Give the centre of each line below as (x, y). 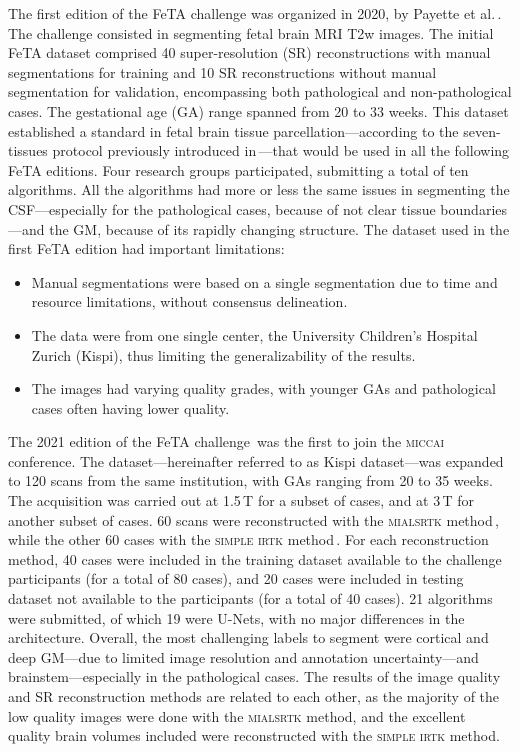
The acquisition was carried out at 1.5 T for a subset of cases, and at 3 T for (241, 500)
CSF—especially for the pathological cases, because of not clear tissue (222, 208)
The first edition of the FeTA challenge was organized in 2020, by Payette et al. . (255, 13)
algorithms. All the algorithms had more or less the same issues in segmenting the (259, 189)
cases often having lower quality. (130, 407)
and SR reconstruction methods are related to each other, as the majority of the (254, 696)
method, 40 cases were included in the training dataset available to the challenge (255, 558)
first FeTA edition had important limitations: (146, 248)
